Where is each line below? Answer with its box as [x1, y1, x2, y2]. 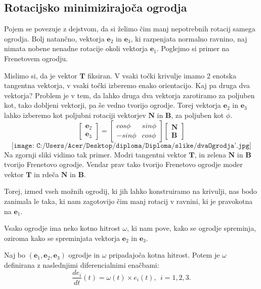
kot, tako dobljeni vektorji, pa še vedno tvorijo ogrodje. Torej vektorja [4, 100, 221, 110]
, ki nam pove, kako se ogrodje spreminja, [127, 223, 256, 233]
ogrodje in [68, 250, 100, 260]
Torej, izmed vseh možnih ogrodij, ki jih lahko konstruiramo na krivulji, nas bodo [4, 186, 257, 196]
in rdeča [34, 169, 59, 179]
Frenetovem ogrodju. [4, 53, 68, 63]
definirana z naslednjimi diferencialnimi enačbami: [4, 259, 159, 270]
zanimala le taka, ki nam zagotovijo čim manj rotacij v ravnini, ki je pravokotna [4, 195, 253, 206]
